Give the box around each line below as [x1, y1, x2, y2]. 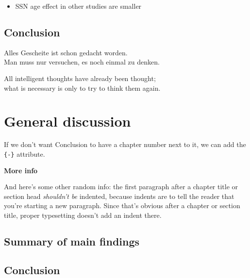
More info [4, 165, 38, 175]
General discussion [4, 111, 131, 131]
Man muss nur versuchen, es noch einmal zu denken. [4, 57, 160, 67]
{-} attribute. [4, 148, 45, 159]
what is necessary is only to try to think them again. [4, 82, 161, 93]
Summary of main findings [4, 233, 140, 248]
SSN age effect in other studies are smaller [15, 1, 142, 11]
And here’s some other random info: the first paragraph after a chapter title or [4, 181, 238, 192]
